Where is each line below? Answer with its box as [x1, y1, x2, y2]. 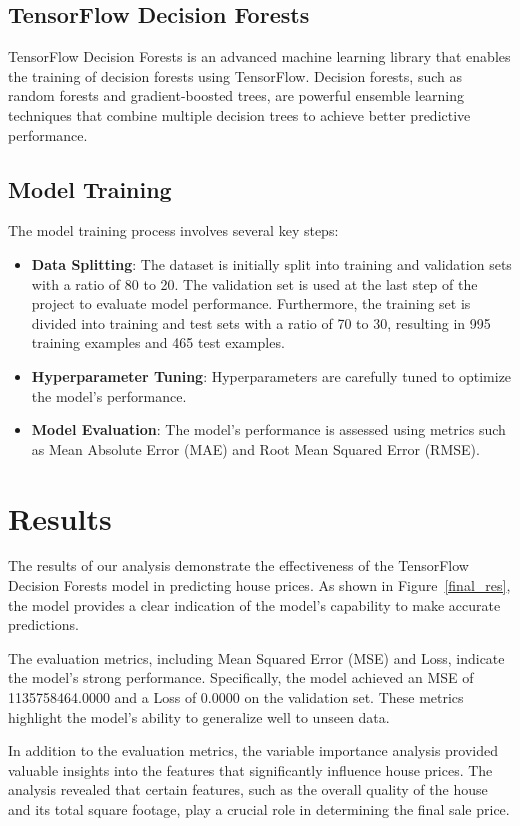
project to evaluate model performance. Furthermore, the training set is [31, 293, 471, 314]
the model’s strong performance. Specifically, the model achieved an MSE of [8, 667, 474, 688]
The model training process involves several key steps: [8, 220, 339, 241]
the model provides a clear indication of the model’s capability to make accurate [8, 594, 501, 615]
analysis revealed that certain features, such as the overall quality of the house [8, 779, 488, 800]
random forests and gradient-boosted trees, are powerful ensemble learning [8, 85, 465, 106]
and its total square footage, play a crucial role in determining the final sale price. [8, 798, 510, 819]
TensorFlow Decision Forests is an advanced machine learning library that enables [8, 46, 511, 67]
